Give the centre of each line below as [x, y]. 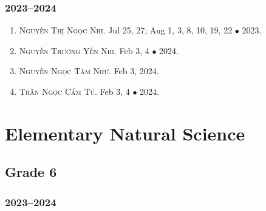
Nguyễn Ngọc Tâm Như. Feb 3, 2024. [89, 71]
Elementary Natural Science [125, 133]
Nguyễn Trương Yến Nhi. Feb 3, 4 [84, 50]
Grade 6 [31, 172]
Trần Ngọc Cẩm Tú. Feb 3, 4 [74, 91]
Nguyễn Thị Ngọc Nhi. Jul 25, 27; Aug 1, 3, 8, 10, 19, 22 [126, 30]
